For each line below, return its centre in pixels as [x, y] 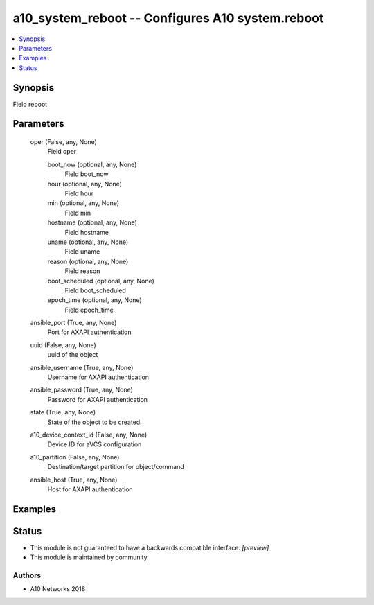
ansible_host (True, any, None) [74, 480]
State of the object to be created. [95, 422]
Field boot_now [87, 174]
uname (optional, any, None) [88, 242]
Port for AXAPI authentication [89, 332]
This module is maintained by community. [89, 557]
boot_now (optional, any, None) [92, 164]
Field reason [82, 271]
